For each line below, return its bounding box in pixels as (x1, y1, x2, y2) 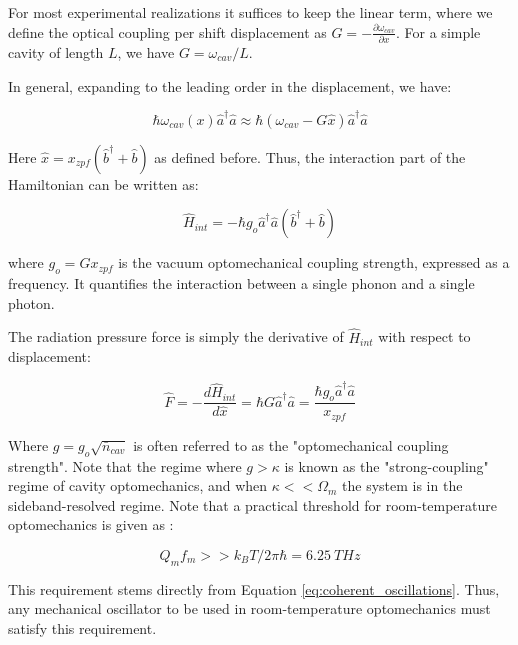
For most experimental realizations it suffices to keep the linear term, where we (8, 2, 493, 22)
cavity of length (8, 41, 104, 62)
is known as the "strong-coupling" (284, 455, 489, 476)
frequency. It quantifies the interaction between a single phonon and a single (8, 273, 475, 294)
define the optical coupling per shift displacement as (8, 21, 327, 42)
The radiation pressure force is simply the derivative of (8, 326, 344, 347)
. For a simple (396, 21, 481, 42)
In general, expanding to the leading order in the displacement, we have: (8, 75, 452, 96)
